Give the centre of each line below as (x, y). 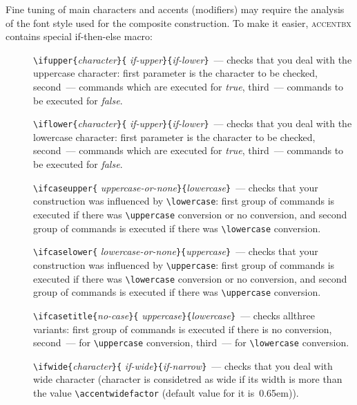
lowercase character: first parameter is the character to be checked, (174, 136)
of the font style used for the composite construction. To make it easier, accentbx (178, 22)
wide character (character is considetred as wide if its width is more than (188, 379)
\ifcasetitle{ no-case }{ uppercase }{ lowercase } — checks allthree (174, 315)
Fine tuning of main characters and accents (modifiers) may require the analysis (175, 9)
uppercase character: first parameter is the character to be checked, (175, 73)
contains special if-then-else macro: (79, 36)
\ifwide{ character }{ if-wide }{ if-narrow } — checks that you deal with (183, 365)
